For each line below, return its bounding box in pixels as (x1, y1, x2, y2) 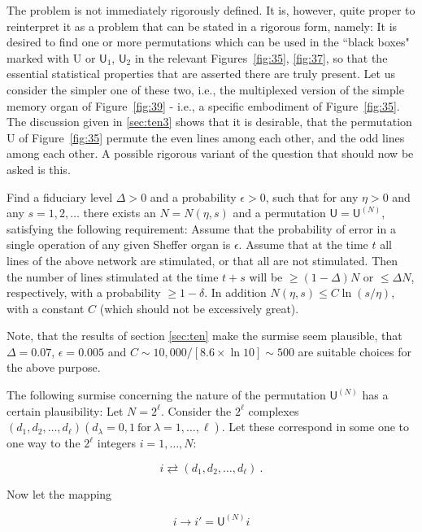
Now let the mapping (7, 485, 112, 502)
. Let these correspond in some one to (221, 418, 410, 435)
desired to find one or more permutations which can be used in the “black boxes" (7, 33, 410, 50)
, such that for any (265, 188, 359, 205)
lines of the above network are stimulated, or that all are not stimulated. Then (7, 251, 398, 268)
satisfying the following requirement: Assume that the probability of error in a (7, 220, 396, 237)
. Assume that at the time (238, 236, 368, 253)
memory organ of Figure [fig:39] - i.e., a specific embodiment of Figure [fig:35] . (7, 97, 400, 114)
